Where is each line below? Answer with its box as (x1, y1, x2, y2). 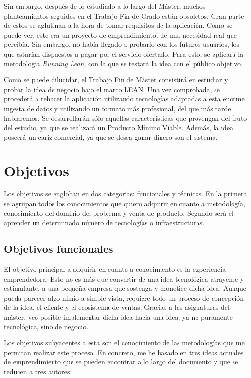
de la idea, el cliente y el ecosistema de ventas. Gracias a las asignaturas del (4, 302, 230, 312)
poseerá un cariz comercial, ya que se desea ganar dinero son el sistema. (4, 132, 218, 142)
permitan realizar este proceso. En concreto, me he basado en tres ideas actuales (4, 347, 244, 357)
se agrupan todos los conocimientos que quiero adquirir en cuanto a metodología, (4, 198, 245, 208)
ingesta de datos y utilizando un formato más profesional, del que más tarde (4, 103, 231, 113)
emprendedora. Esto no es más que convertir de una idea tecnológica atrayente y (4, 273, 244, 283)
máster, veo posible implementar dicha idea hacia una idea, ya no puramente (4, 311, 233, 321)
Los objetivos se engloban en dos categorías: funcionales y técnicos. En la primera (4, 189, 247, 199)
